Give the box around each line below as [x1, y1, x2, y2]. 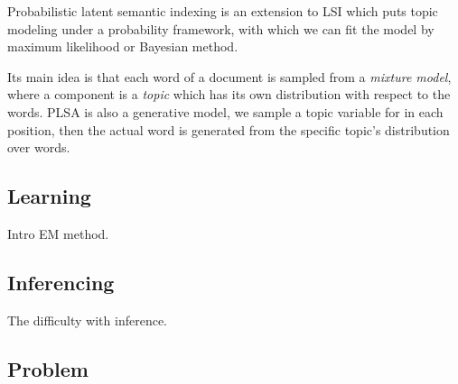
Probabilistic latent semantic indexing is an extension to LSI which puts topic [7, 2, 438, 20]
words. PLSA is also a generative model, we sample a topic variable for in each [7, 102, 444, 121]
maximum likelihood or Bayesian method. [7, 37, 238, 56]
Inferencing [7, 268, 115, 296]
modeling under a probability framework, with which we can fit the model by [7, 19, 435, 38]
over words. [7, 138, 70, 157]
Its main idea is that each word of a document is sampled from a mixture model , [7, 67, 452, 86]
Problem [7, 354, 89, 382]
